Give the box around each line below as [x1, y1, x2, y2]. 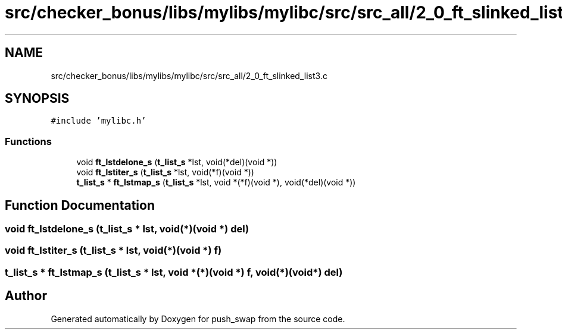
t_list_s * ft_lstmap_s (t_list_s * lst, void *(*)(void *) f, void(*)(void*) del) [5, 266, 343, 278]
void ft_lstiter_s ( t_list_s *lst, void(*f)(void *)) [76, 167, 254, 178]
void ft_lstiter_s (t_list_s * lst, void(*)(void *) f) [5, 244, 222, 257]
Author [5, 288, 47, 304]
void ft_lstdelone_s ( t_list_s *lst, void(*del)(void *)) [76, 157, 277, 168]
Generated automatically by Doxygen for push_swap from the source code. [51, 313, 345, 324]
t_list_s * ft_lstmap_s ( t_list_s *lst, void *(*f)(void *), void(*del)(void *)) [76, 177, 356, 188]
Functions [5, 135, 52, 147]
